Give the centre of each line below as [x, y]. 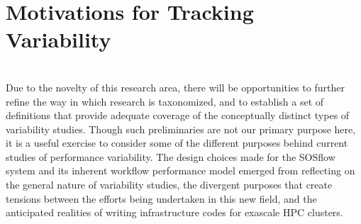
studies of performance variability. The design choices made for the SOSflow [171, 156]
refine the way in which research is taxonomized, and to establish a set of [165, 101]
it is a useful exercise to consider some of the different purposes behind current [177, 143]
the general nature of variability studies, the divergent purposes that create [169, 185]
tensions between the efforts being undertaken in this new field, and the [161, 198]
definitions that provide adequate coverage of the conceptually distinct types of [178, 115]
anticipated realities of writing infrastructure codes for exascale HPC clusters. [174, 212]
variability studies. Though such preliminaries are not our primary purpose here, [181, 129]
